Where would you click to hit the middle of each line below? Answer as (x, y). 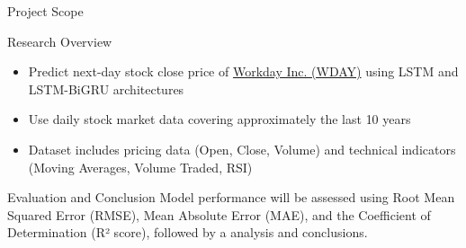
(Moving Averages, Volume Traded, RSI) (140, 167)
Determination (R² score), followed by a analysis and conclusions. (188, 232)
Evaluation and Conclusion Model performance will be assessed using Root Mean (231, 197)
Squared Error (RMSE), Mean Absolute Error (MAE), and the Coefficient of (219, 214)
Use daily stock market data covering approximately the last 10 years (220, 119)
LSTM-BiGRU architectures (106, 89)
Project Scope (45, 11)
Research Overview (60, 41)
